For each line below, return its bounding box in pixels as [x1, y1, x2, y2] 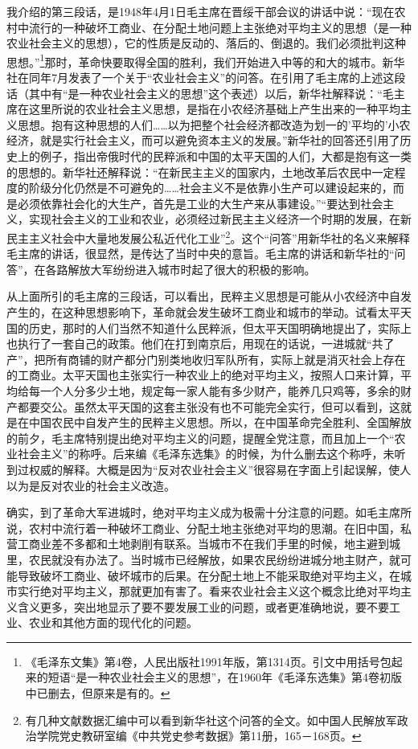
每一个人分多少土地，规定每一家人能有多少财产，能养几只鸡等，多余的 [28, 382, 400, 399]
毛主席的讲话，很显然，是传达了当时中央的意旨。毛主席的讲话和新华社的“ [6, 245, 395, 262]
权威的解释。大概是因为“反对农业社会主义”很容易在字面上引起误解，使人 [28, 460, 412, 477]
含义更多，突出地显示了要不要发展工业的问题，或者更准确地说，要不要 [17, 598, 389, 615]
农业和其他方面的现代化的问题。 [28, 614, 198, 631]
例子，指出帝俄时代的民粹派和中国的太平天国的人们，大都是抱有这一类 [39, 148, 412, 164]
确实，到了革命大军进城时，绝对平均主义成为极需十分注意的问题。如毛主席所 [6, 504, 412, 521]
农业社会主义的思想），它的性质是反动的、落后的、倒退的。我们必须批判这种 [6, 35, 406, 51]
